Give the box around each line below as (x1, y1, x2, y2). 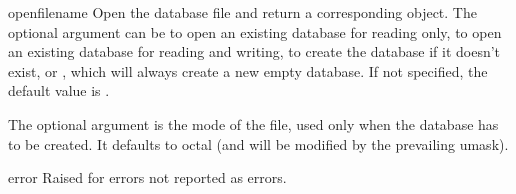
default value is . (8, 80, 110, 101)
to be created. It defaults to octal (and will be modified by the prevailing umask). (8, 133, 509, 154)
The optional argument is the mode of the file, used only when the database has (8, 113, 499, 134)
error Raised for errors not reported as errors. (8, 167, 287, 188)
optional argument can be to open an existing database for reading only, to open (8, 21, 502, 42)
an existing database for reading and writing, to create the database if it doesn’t (8, 41, 501, 62)
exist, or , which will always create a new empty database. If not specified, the (8, 60, 488, 81)
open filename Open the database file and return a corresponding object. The (8, 2, 477, 22)
